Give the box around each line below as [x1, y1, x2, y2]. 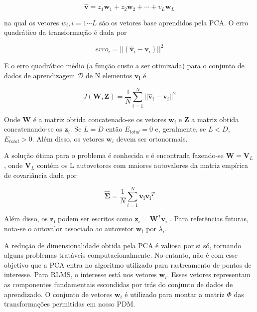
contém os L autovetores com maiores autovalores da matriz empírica [37, 160, 249, 170]
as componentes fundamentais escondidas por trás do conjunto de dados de [4, 279, 233, 289]
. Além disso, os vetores [32, 133, 104, 144]
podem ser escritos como [58, 213, 132, 224]
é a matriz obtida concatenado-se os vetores [33, 114, 166, 124]
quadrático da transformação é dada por [4, 27, 127, 37]
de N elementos [85, 70, 132, 80]
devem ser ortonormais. [116, 133, 188, 144]
